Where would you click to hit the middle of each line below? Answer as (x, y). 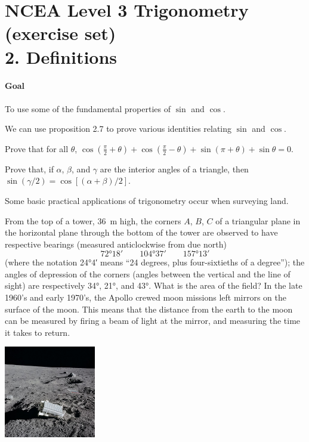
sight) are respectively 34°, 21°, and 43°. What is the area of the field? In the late (154, 285)
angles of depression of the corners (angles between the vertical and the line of (148, 273)
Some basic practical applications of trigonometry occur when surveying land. (147, 200)
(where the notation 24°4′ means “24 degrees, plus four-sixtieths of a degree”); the (155, 262)
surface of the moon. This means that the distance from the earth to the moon (149, 309)
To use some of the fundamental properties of (88, 108)
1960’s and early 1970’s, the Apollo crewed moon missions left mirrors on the (146, 297)
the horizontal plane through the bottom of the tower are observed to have (141, 232)
